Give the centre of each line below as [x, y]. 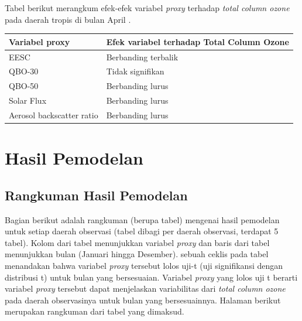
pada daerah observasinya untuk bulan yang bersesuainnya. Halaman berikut [143, 300]
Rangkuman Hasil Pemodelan [96, 195]
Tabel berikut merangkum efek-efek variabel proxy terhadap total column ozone [147, 8]
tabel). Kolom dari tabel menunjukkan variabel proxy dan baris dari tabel [137, 242]
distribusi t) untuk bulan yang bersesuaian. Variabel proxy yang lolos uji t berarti [151, 277]
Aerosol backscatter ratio [54, 115]
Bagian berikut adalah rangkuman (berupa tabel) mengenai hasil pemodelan [142, 219]
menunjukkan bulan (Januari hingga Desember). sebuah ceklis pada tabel [137, 254]
